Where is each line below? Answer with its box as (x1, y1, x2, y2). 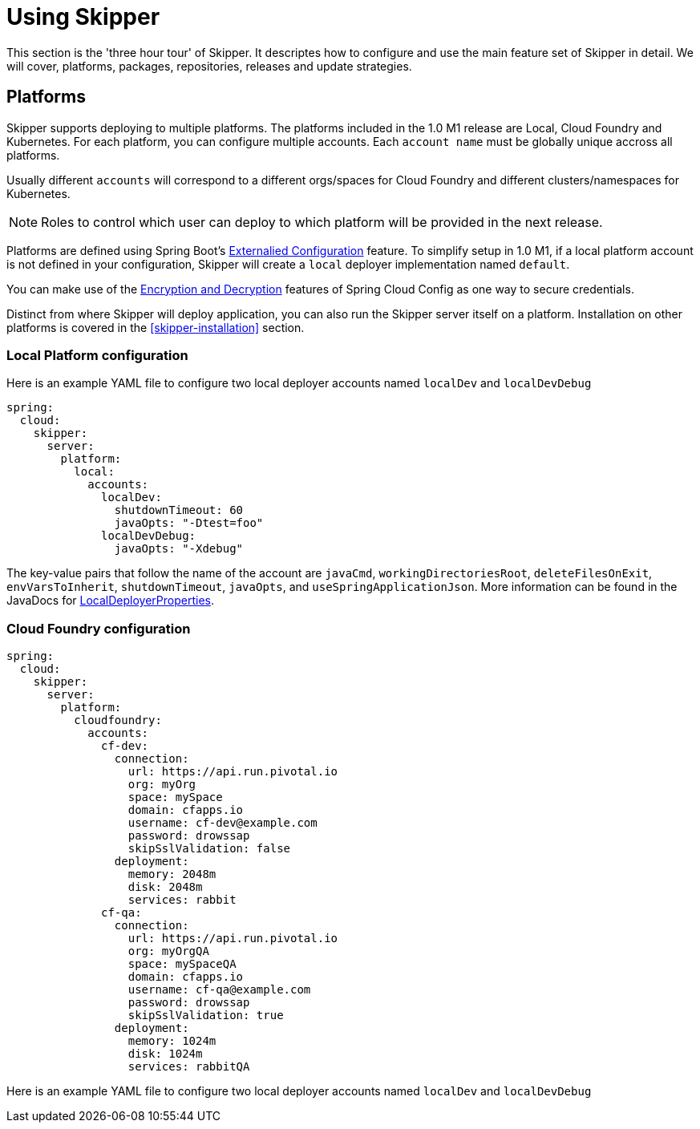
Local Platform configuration (6, 346, 188, 363)
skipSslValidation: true (127, 1009, 284, 1022)
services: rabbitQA (127, 1060, 250, 1074)
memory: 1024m (127, 1034, 216, 1048)
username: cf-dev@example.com (127, 816, 318, 830)
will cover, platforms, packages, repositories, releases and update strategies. (6, 59, 412, 73)
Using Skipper (6, 3, 160, 30)
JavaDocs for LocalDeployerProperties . (6, 593, 214, 608)
